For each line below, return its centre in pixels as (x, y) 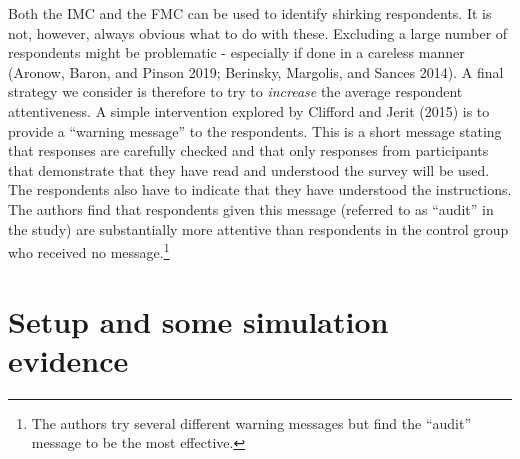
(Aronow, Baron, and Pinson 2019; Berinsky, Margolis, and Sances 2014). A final (256, 71)
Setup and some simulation (198, 320)
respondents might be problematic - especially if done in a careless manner (236, 52)
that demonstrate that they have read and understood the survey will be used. (249, 169)
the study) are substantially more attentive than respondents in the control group (258, 228)
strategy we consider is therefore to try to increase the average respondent (235, 91)
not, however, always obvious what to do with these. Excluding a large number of (258, 32)
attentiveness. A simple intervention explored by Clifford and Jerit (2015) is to (249, 110)
